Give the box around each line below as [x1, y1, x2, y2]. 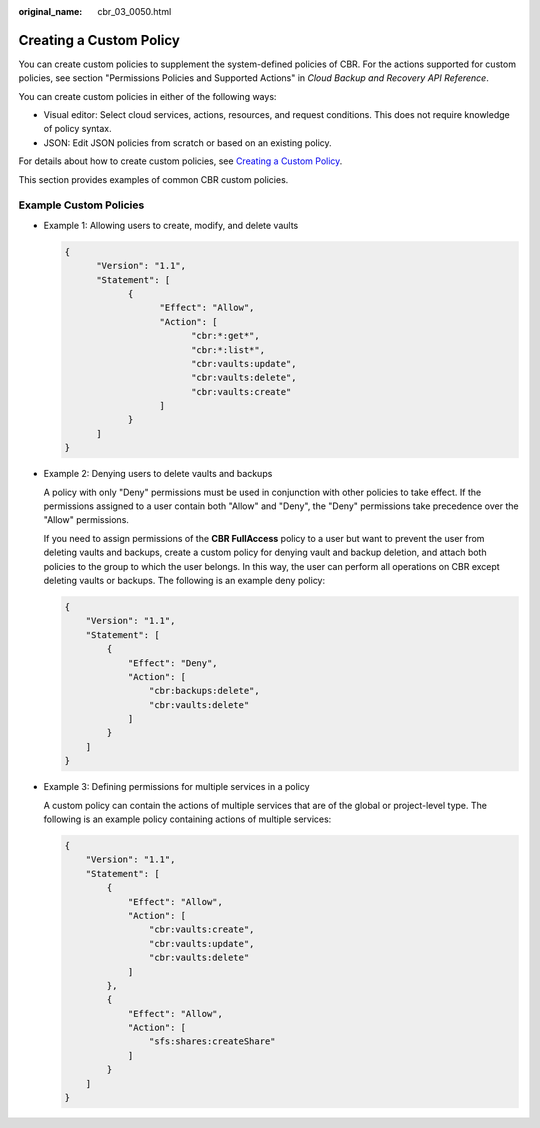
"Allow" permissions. [43, 514, 130, 526]
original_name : [18, 6, 83, 17]
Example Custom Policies [18, 198, 145, 212]
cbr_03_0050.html [97, 6, 172, 17]
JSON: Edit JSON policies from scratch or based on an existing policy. [43, 136, 332, 149]
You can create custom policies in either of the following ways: [18, 90, 277, 102]
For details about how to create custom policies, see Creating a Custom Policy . [18, 155, 343, 167]
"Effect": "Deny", [127, 657, 219, 669]
